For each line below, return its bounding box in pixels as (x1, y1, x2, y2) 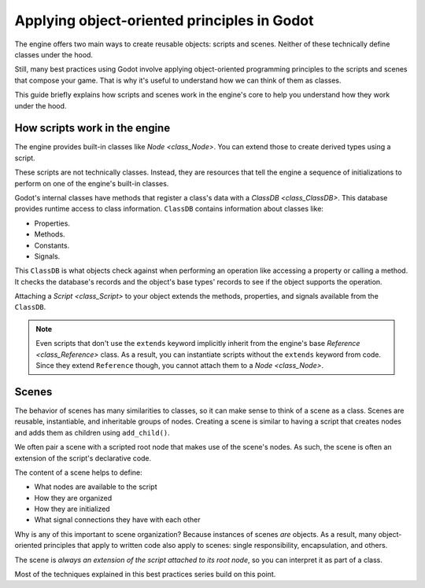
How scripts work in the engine (14, 122, 171, 135)
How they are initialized (34, 504, 110, 514)
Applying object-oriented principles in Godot (14, 12, 314, 29)
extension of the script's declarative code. (14, 453, 152, 463)
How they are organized (34, 493, 113, 502)
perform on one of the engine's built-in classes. (14, 178, 169, 188)
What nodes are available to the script (34, 482, 157, 491)
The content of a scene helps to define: (14, 468, 142, 477)
